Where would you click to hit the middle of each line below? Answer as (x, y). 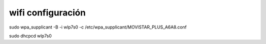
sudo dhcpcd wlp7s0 (30, 36)
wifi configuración (48, 13)
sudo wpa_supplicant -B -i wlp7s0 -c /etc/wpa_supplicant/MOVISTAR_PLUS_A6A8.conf (98, 27)
